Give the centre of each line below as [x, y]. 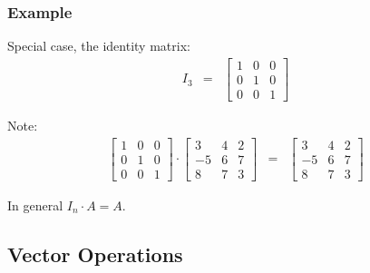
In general [35, 205]
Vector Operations [95, 253]
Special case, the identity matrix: [99, 46]
